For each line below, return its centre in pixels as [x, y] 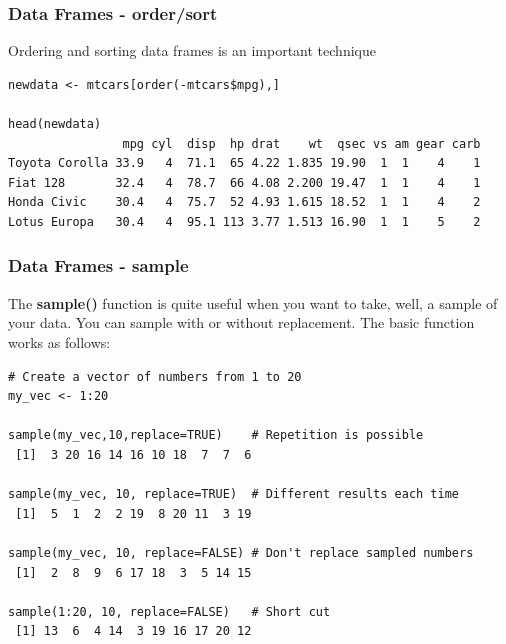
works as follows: [59, 341]
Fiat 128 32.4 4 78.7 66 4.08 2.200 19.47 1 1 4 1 [244, 182]
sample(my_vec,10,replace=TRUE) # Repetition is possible [216, 435]
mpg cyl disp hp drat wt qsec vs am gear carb [301, 143]
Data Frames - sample [98, 265]
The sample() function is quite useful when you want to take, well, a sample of [253, 302]
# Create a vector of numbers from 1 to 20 [155, 376]
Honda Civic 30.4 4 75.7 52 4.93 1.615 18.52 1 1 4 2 [244, 202]
